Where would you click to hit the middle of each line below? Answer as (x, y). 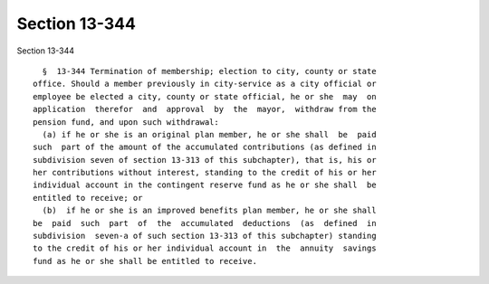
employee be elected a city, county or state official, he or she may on (205, 96)
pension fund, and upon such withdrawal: (126, 122)
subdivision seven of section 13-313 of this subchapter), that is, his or (205, 160)
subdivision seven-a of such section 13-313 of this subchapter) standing (205, 236)
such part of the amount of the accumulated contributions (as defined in (205, 147)
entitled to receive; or (88, 198)
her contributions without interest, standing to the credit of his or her (205, 173)
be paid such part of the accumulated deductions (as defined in (205, 223)
